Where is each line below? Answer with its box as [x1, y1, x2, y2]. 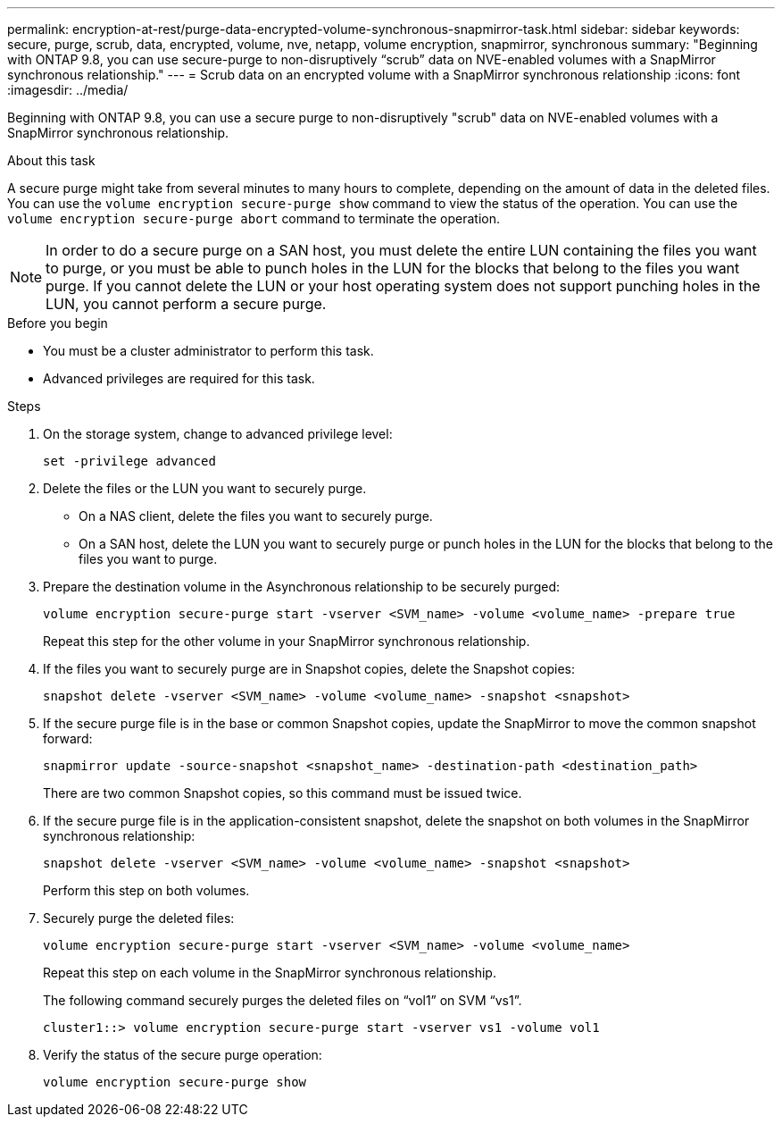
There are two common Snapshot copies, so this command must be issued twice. [43, 785, 522, 801]
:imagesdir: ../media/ [7, 82, 129, 97]
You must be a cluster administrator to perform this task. [43, 343, 374, 358]
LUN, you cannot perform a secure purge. [46, 295, 327, 313]
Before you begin [7, 315, 108, 331]
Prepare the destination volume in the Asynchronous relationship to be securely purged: [43, 579, 560, 594]
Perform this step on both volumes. [43, 883, 250, 898]
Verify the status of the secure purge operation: [43, 1047, 322, 1062]
